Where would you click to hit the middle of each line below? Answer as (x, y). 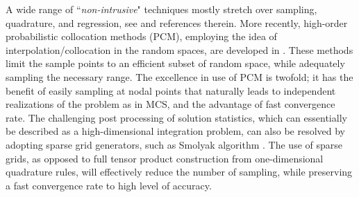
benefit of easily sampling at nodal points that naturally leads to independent (171, 90)
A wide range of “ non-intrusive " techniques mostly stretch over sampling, (161, 9)
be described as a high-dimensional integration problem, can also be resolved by (175, 131)
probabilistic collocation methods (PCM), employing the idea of (141, 36)
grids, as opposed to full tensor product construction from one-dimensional (165, 158)
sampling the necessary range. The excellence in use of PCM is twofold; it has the (179, 76)
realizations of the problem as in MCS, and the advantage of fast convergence (170, 104)
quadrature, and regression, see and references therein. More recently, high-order (177, 22)
